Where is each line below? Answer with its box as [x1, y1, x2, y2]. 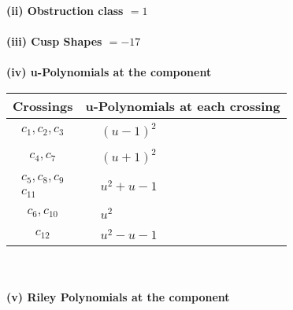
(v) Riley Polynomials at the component [6, 288, 230, 304]
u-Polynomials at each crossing [85, 96, 280, 115]
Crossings [13, 96, 73, 115]
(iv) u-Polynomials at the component [6, 64, 212, 80]
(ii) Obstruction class [6, 2, 124, 18]
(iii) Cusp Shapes [6, 33, 102, 50]
